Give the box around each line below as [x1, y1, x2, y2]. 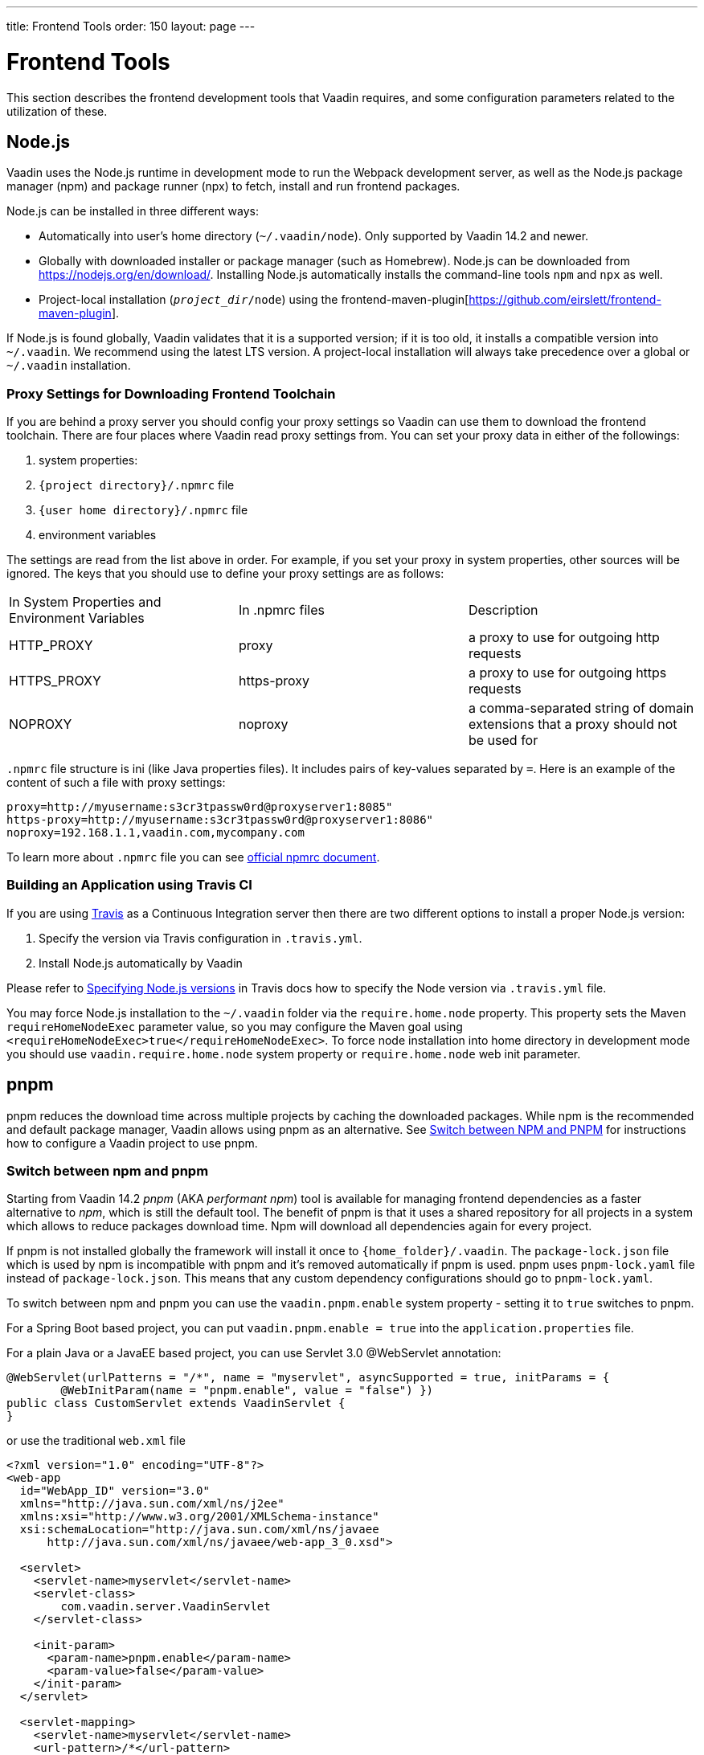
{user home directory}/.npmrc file [39, 503, 248, 517]
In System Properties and [9, 594, 162, 611]
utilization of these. [6, 104, 108, 118]
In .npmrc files [238, 602, 325, 619]
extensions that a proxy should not [468, 716, 677, 733]
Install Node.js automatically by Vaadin [39, 955, 243, 970]
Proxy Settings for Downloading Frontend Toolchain [6, 385, 336, 402]
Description [468, 602, 538, 619]
